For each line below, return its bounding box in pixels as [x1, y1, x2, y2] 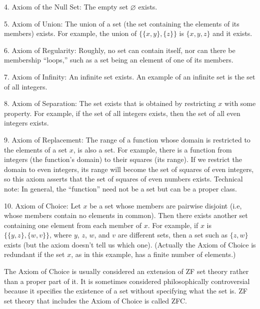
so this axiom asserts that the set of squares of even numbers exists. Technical [4, 173, 243, 184]
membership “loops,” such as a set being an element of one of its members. [4, 54, 233, 65]
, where [49, 229, 72, 240]
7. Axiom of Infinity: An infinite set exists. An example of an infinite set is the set [4, 71, 255, 81]
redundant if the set [4, 249, 65, 259]
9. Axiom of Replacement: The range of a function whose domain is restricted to [4, 134, 250, 144]
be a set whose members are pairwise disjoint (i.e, [89, 200, 242, 210]
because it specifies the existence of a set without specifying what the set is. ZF [4, 285, 247, 296]
